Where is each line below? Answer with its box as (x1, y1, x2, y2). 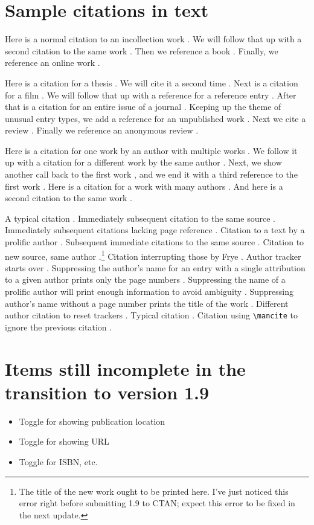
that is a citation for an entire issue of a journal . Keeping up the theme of (5, 100, 281, 113)
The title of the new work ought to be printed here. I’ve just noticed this (19, 485, 289, 497)
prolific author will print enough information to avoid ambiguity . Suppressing (5, 285, 294, 298)
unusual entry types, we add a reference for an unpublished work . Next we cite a (5, 112, 306, 124)
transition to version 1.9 (5, 379, 210, 404)
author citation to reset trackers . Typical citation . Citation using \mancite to (5, 309, 298, 321)
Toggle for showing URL (19, 435, 109, 448)
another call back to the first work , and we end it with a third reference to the (5, 168, 298, 181)
